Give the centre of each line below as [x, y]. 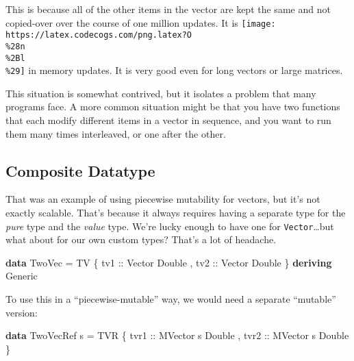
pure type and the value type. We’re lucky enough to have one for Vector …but [170, 226]
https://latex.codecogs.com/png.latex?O [99, 35]
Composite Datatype [80, 170]
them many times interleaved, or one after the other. [116, 133]
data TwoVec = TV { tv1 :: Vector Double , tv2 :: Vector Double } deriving [169, 262]
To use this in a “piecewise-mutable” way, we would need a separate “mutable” [171, 299]
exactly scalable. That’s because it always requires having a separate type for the [176, 213]
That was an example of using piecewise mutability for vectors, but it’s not [163, 199]
